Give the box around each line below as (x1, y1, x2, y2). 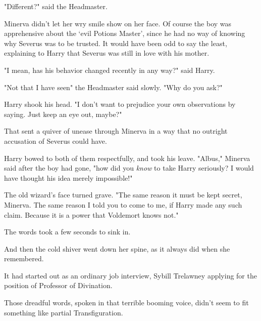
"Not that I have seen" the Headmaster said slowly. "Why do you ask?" (4, 82, 223, 92)
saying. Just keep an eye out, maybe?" (4, 108, 122, 119)
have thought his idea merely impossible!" (4, 172, 133, 183)
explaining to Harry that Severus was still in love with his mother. (4, 48, 210, 58)
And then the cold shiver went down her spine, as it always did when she (4, 243, 230, 254)
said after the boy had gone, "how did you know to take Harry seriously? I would (4, 163, 254, 173)
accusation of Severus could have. (4, 135, 107, 146)
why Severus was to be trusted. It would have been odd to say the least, (4, 37, 227, 48)
